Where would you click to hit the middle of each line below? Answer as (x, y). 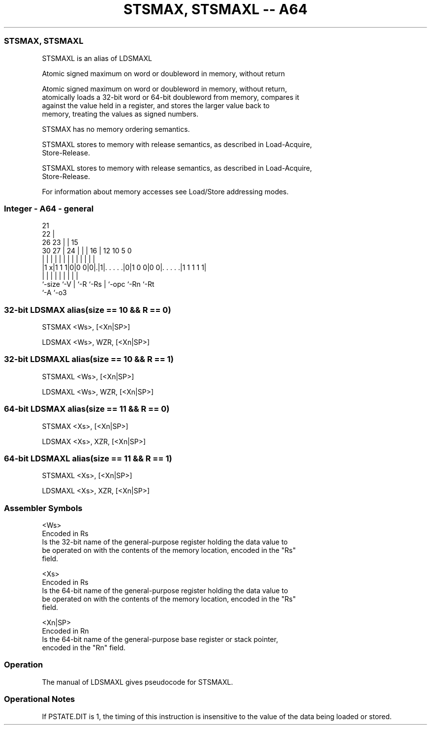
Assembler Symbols (43, 508)
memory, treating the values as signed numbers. (120, 114)
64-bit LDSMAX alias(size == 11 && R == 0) (87, 409)
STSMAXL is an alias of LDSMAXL (97, 58)
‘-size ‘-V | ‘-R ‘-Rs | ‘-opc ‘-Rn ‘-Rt (98, 284)
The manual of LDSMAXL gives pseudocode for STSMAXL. (138, 682)
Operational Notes (40, 699)
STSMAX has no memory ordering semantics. (116, 129)
